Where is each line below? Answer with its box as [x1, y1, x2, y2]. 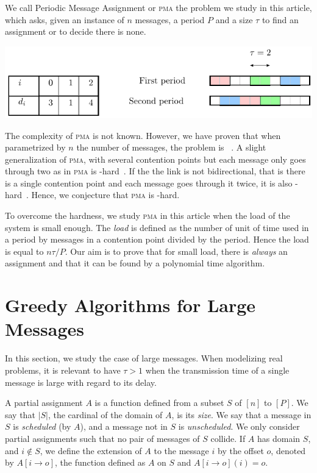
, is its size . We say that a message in [171, 408, 312, 421]
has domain [257, 432, 301, 444]
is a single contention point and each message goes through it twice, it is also [5, 176, 293, 189]
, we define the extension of [40, 444, 142, 457]
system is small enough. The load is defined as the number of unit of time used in [5, 221, 309, 233]
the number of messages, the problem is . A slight [76, 141, 266, 154]
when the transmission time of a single [145, 363, 290, 376]
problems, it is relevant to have [5, 363, 121, 376]
